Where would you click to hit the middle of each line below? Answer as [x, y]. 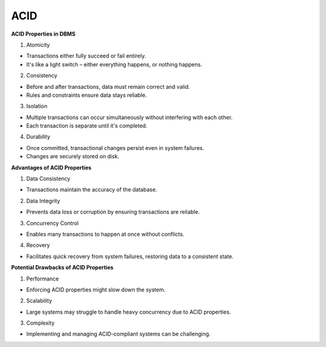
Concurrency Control [52, 223]
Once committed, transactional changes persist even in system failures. [115, 148]
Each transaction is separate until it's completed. [87, 126]
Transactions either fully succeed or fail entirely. [86, 56]
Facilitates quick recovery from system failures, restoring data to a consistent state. [130, 256]
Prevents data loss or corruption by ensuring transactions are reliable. [113, 212]
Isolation [37, 106]
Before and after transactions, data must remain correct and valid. [108, 86]
